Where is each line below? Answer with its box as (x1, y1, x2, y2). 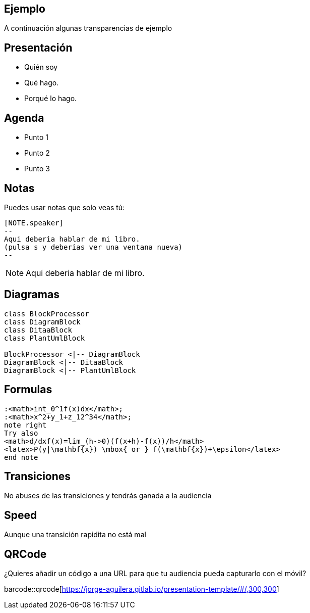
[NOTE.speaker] (4, 218, 64, 227)
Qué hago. (24, 78, 59, 87)
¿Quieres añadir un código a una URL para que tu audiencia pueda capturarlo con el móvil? (4, 569, 306, 578)
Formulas (4, 383, 52, 396)
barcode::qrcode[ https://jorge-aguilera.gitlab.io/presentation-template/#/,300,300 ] (4, 585, 279, 594)
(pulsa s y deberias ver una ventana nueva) (4, 243, 183, 251)
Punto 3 (24, 164, 50, 173)
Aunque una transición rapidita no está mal (4, 530, 146, 539)
